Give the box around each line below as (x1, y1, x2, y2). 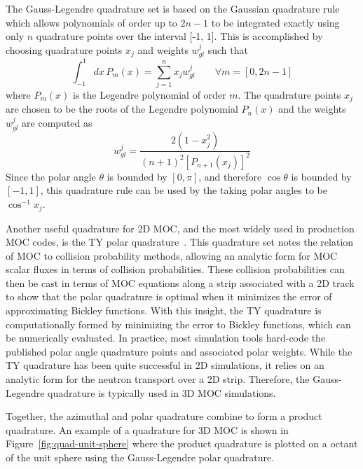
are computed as (22, 115, 93, 130)
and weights (137, 42, 189, 57)
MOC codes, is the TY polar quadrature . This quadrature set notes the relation (6, 234, 354, 249)
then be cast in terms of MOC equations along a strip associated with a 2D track (6, 275, 355, 290)
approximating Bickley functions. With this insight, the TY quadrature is (6, 303, 322, 318)
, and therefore (198, 169, 262, 183)
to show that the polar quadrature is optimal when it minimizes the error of (6, 289, 332, 304)
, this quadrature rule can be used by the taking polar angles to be (40, 183, 327, 197)
